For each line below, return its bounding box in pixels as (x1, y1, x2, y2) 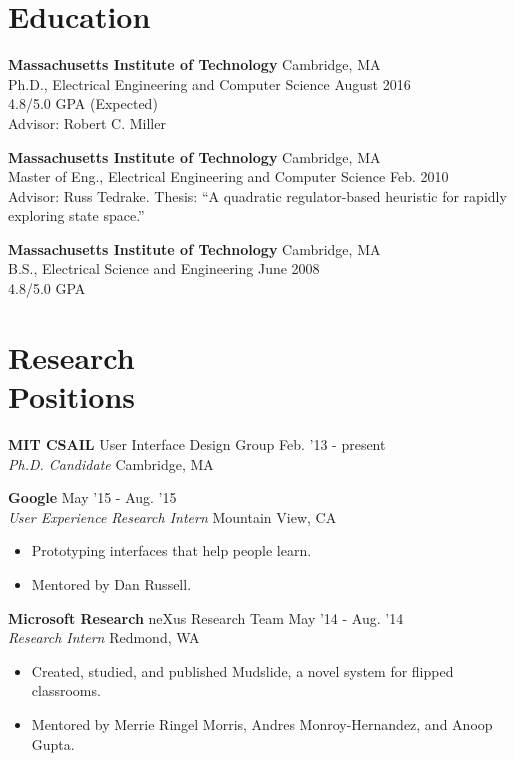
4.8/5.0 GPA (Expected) (8, 93, 158, 114)
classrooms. (31, 680, 101, 701)
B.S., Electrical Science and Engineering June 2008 (8, 258, 320, 279)
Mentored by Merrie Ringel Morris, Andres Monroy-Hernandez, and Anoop (31, 713, 493, 734)
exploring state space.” (8, 205, 145, 226)
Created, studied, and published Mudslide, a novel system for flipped (31, 660, 454, 681)
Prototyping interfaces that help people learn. (31, 540, 312, 561)
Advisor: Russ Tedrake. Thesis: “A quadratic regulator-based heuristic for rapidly (8, 185, 507, 206)
